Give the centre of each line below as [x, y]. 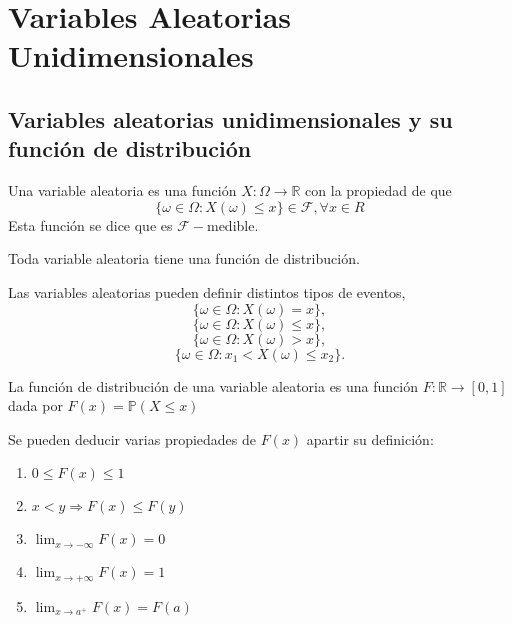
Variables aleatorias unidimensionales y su [230, 118]
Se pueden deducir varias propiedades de [132, 438]
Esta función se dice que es [90, 224]
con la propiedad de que [378, 190]
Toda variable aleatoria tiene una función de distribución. [184, 258]
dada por [35, 405]
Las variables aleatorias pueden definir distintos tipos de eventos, [207, 291]
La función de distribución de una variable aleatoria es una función [213, 385]
